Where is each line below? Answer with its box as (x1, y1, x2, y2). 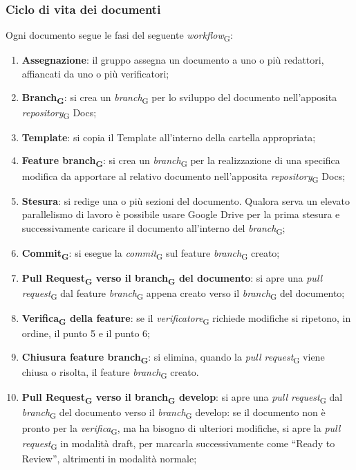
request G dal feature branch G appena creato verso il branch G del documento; (21, 286, 345, 302)
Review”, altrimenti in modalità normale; (21, 451, 197, 465)
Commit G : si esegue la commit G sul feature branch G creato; (21, 245, 280, 262)
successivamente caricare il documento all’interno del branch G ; (21, 220, 285, 237)
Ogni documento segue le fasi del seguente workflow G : (6, 28, 233, 44)
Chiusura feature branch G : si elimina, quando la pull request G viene (21, 350, 325, 365)
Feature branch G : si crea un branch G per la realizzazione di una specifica (21, 153, 340, 170)
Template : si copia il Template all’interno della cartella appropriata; (21, 129, 316, 144)
